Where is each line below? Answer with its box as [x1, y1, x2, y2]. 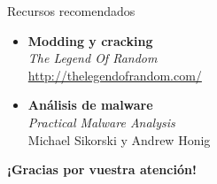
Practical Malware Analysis [27, 112, 175, 131]
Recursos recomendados [7, 2, 136, 19]
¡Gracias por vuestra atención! [7, 160, 197, 179]
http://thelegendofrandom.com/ [27, 65, 202, 84]
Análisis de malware [27, 96, 153, 114]
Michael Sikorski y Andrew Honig [27, 130, 211, 149]
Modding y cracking [27, 31, 153, 50]
